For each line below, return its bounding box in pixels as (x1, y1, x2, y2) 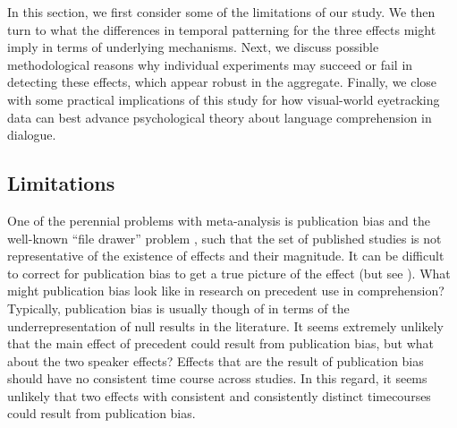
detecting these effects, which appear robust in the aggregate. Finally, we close (7, 73, 437, 91)
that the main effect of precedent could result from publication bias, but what (7, 334, 435, 353)
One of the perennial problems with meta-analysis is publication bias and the (7, 210, 430, 229)
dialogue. (7, 125, 56, 144)
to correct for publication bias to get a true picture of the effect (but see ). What (7, 263, 451, 282)
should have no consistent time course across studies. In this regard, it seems (7, 369, 427, 388)
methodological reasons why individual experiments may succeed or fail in (7, 55, 413, 73)
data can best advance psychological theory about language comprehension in (7, 107, 432, 126)
